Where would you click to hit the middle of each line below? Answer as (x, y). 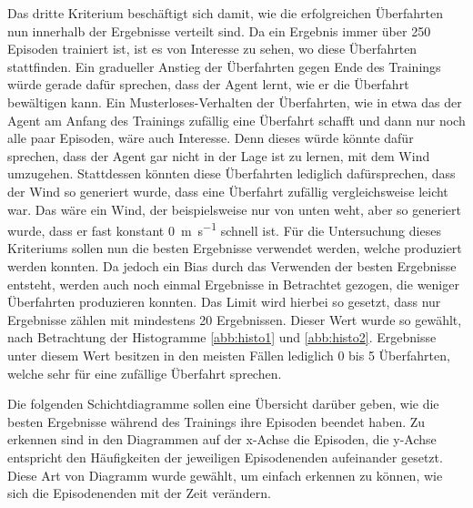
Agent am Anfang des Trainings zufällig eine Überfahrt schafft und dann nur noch (236, 120)
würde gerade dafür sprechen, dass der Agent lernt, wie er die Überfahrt (208, 84)
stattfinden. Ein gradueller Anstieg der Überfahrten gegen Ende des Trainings (224, 66)
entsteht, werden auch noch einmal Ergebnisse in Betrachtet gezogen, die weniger (233, 284)
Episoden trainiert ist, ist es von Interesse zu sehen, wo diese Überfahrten (212, 49)
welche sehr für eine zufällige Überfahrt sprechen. (145, 373)
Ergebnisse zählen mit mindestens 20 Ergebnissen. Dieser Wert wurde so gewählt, (235, 319)
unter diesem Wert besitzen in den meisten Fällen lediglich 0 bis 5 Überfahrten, (229, 355)
